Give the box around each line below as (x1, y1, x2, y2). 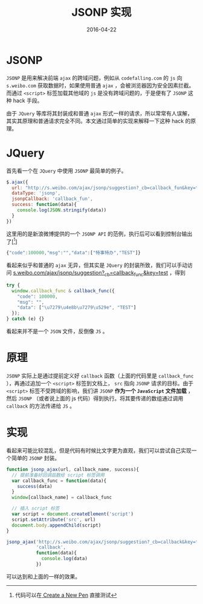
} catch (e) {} (6, 316, 45, 322)
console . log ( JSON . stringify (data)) (17, 207, 107, 213)
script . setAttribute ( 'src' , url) (11, 516, 96, 522)
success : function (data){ (11, 202, 77, 208)
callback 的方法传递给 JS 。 (6, 402, 76, 410)
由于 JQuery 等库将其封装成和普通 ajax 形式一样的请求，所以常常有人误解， (6, 109, 193, 117)
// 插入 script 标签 (11, 506, 60, 512)
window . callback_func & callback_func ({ (11, 288, 115, 294)
